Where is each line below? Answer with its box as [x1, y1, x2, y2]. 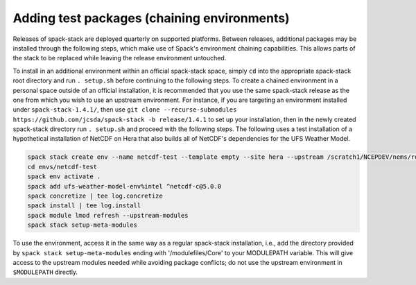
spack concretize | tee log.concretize [27, 192, 163, 200]
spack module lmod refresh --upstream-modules [27, 211, 189, 219]
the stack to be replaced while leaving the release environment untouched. [12, 54, 227, 62]
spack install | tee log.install [27, 202, 141, 209]
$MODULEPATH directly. [12, 268, 78, 277]
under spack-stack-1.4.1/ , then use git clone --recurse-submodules [12, 105, 237, 114]
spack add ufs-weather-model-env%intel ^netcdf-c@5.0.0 [27, 182, 222, 190]
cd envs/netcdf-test [27, 163, 97, 171]
